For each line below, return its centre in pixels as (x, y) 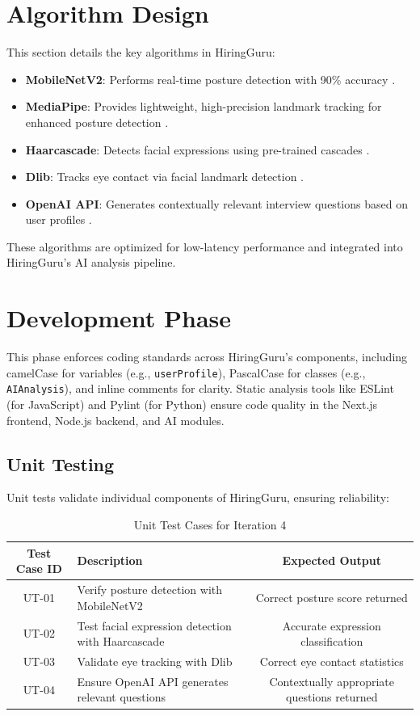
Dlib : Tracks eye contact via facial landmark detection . (165, 177)
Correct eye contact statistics (332, 661)
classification (332, 641)
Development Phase (119, 318)
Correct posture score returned (332, 597)
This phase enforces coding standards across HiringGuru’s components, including (207, 357)
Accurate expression (332, 625)
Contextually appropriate (332, 681)
